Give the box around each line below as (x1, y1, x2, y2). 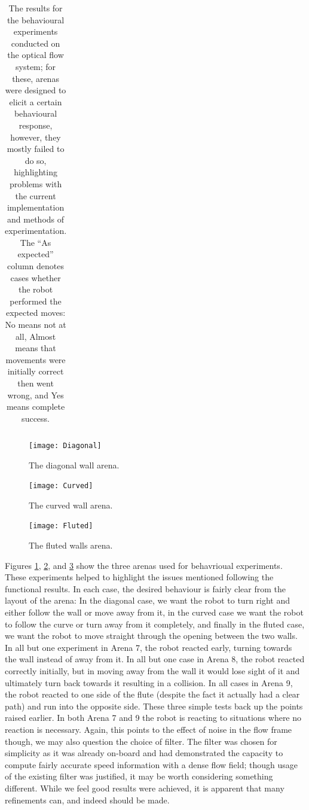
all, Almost (15, 330, 56, 342)
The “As (20, 236, 51, 248)
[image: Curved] (29, 482, 93, 491)
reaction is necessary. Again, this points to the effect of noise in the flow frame (5, 723, 292, 735)
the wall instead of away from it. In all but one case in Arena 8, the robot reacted (5, 653, 305, 665)
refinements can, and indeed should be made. (5, 793, 170, 806)
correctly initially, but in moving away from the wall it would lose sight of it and (5, 664, 300, 677)
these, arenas (12, 72, 59, 84)
